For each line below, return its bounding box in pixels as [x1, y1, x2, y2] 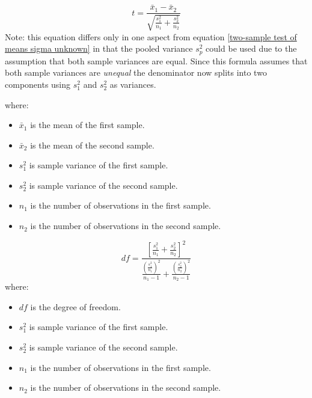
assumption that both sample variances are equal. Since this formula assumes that [5, 54, 308, 67]
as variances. [109, 78, 156, 90]
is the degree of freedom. [30, 300, 121, 313]
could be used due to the [206, 42, 297, 55]
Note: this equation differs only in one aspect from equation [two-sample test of [5, 30, 297, 43]
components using [5, 78, 71, 90]
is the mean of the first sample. [30, 118, 145, 131]
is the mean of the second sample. [30, 138, 154, 151]
